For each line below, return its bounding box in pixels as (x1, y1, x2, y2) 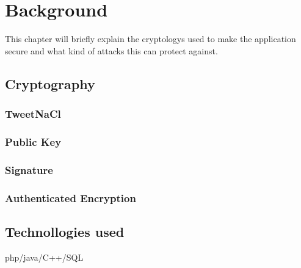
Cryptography (5, 74, 95, 93)
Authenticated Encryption (5, 190, 136, 205)
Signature (5, 162, 53, 177)
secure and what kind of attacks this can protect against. (5, 44, 218, 57)
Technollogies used (5, 222, 125, 241)
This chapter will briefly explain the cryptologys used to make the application (5, 32, 296, 45)
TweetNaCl (5, 106, 61, 121)
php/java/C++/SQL (5, 250, 84, 263)
